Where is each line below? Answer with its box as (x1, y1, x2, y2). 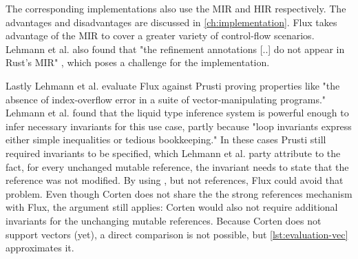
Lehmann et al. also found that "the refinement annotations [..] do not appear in (6, 41, 345, 56)
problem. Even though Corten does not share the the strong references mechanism (6, 186, 352, 200)
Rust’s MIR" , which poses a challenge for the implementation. (6, 55, 270, 70)
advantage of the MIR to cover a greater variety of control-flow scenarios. (6, 28, 315, 43)
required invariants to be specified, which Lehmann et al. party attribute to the (6, 145, 341, 160)
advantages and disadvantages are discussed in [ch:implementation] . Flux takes (6, 14, 337, 29)
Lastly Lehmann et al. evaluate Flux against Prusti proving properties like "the (6, 78, 340, 92)
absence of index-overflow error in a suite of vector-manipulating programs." (6, 92, 326, 106)
